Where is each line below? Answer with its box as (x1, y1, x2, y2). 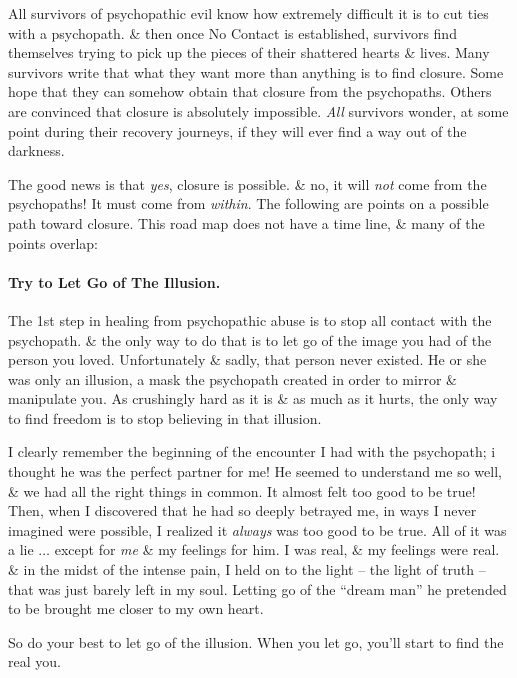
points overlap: (8, 232, 98, 253)
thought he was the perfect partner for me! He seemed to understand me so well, (8, 461, 502, 482)
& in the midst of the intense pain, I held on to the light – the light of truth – (8, 559, 486, 580)
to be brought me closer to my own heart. (8, 598, 264, 619)
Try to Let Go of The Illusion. (8, 271, 221, 292)
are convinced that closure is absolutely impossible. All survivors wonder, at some (8, 100, 509, 121)
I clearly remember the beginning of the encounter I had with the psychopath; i (8, 441, 496, 462)
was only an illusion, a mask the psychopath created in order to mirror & (8, 368, 457, 389)
